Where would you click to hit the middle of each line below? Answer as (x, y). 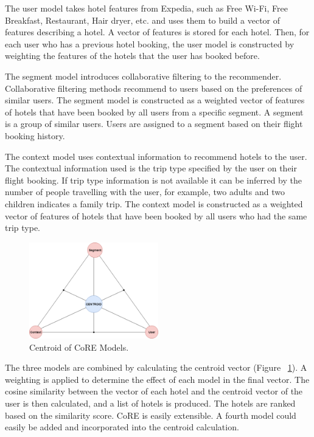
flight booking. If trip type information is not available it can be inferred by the (153, 180)
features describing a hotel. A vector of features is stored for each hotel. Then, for (157, 32)
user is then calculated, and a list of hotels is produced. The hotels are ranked (150, 403)
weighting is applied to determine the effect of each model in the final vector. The (157, 379)
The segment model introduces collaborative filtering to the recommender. (143, 76)
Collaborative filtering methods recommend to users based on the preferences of (154, 88)
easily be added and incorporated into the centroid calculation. (122, 427)
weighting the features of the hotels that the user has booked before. (132, 56)
